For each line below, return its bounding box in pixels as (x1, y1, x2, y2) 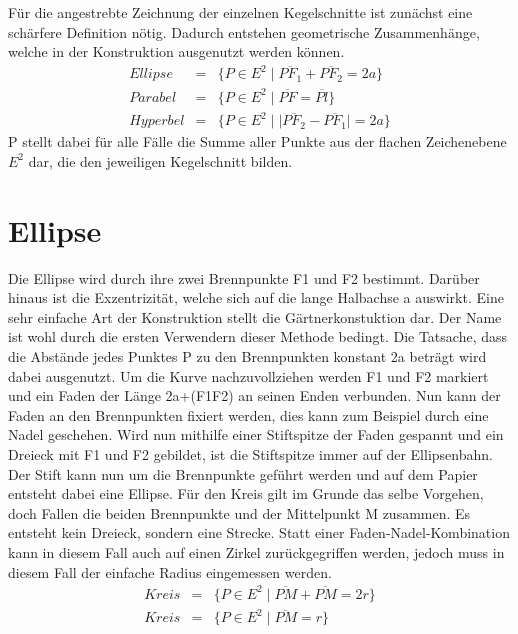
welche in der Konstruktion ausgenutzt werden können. (8, 41, 345, 62)
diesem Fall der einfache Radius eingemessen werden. (8, 561, 332, 582)
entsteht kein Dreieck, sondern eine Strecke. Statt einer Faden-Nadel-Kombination (8, 522, 510, 543)
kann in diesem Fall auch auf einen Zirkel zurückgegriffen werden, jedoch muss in (8, 542, 505, 562)
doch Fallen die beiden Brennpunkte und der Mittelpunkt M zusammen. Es (8, 502, 471, 523)
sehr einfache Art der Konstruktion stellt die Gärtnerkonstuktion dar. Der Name (8, 306, 502, 327)
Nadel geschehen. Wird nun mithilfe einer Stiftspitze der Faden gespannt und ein (8, 424, 504, 445)
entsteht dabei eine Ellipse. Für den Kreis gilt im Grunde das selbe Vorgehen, (8, 483, 484, 504)
